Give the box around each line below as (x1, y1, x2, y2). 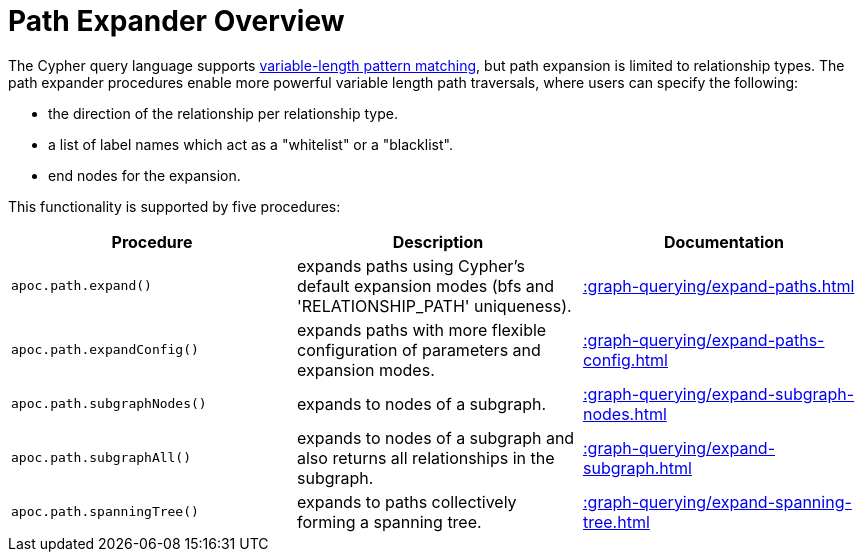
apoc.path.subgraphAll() (11, 450, 192, 466)
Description (392, 231, 484, 252)
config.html (582, 349, 668, 370)
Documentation (663, 231, 784, 252)
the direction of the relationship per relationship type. (48, 104, 398, 122)
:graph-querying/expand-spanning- (582, 491, 852, 512)
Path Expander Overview (8, 4, 345, 38)
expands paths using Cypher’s (296, 255, 525, 276)
